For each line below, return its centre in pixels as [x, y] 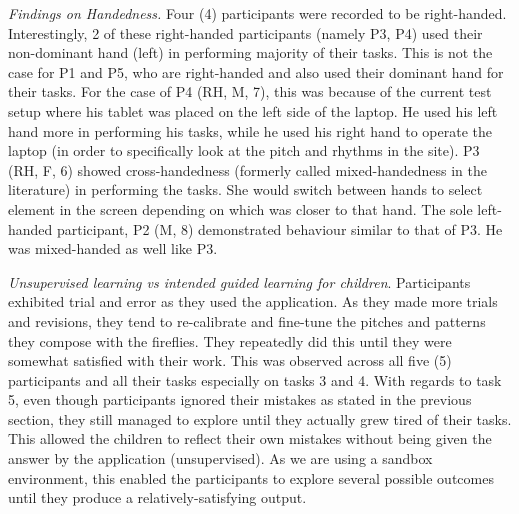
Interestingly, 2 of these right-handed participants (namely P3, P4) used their [245, 32]
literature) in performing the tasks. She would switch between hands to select [245, 189]
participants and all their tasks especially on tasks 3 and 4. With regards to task [255, 379]
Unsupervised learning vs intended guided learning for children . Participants [239, 281]
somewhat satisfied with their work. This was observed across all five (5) [230, 360]
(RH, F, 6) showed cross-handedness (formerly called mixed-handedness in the [247, 169]
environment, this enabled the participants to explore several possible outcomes [251, 477]
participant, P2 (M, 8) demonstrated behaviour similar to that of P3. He [280, 228]
